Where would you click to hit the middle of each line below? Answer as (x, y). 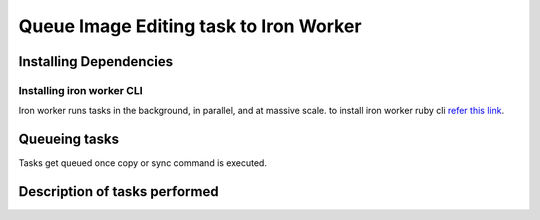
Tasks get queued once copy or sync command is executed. (142, 163)
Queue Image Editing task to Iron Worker (190, 26)
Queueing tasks (69, 139)
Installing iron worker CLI (80, 90)
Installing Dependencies (96, 61)
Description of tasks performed (118, 191)
